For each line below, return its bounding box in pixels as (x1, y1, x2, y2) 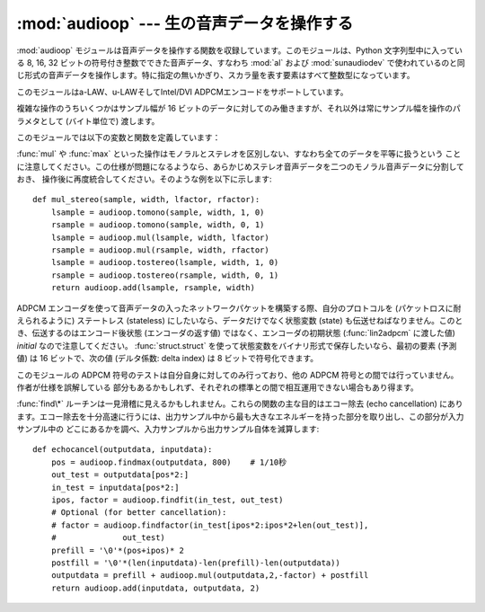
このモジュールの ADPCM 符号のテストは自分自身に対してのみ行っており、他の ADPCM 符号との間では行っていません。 (16, 369, 459, 380)
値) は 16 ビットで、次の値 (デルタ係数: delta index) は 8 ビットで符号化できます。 (16, 353, 319, 364)
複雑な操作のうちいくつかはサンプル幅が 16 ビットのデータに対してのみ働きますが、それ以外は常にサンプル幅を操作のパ (16, 103, 462, 114)
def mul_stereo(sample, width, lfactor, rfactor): (32, 194, 260, 205)
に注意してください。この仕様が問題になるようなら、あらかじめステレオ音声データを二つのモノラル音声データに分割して (16, 161, 464, 172)
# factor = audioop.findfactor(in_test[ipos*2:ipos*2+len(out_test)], (50, 519, 369, 530)
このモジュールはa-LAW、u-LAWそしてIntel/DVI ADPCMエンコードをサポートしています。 (16, 86, 349, 97)
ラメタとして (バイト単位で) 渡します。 (16, 115, 160, 126)
